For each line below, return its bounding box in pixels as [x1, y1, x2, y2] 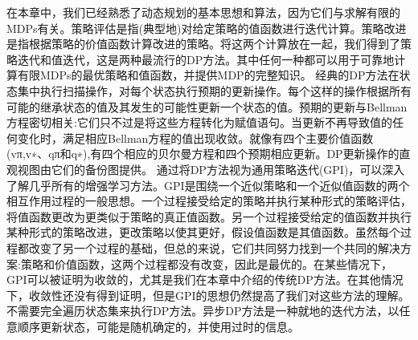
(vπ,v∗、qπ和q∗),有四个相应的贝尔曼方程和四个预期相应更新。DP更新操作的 [6, 145, 400, 162]
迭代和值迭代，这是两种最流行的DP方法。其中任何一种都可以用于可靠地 [17, 51, 395, 67]
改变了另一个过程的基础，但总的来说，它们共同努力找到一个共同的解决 [28, 239, 400, 256]
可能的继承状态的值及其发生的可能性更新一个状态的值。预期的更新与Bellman [6, 98, 408, 115]
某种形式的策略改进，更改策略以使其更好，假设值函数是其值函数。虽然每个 [6, 224, 400, 241]
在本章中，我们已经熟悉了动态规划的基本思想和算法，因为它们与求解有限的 [6, 4, 400, 20]
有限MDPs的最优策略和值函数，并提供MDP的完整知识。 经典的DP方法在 [17, 67, 400, 83]
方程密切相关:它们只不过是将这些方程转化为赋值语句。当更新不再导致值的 [6, 114, 392, 131]
